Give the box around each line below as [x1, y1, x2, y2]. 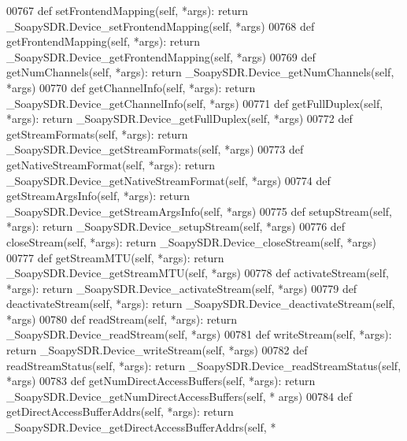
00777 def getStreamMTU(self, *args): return [6, 249, 224, 265]
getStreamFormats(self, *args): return [6, 125, 188, 142]
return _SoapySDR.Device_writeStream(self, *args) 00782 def [6, 342, 308, 358]
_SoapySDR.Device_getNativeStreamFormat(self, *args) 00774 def [6, 172, 331, 188]
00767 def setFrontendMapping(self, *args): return [6, 2, 249, 18]
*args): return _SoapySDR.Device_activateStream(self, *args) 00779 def [6, 280, 357, 296]
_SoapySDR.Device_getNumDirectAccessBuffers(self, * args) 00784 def [6, 387, 352, 404]
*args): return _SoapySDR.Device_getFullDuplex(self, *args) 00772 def [6, 110, 353, 127]
